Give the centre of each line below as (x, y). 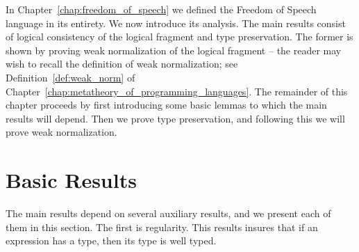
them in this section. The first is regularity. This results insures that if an (162, 227)
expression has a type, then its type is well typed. (111, 241)
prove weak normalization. (61, 132)
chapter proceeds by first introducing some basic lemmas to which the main (166, 105)
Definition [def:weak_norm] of (70, 77)
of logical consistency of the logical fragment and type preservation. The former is (179, 37)
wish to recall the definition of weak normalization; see (122, 64)
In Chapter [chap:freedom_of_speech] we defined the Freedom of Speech (161, 9)
